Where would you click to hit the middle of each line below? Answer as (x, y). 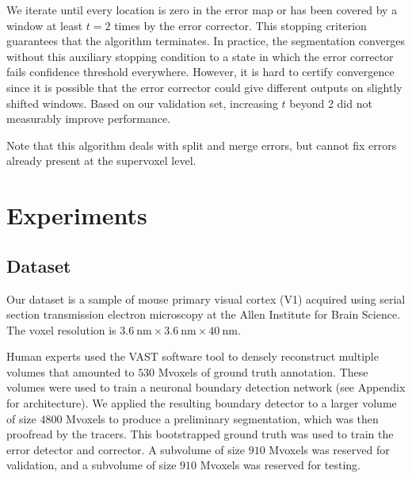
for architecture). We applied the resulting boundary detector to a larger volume (202, 403)
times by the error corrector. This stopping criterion (240, 25)
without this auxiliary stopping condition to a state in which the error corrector (200, 56)
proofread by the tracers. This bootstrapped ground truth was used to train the (200, 434)
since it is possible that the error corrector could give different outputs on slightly (204, 87)
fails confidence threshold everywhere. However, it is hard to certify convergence (200, 72)
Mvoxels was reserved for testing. (280, 465)
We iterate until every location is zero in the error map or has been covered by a (202, 10)
